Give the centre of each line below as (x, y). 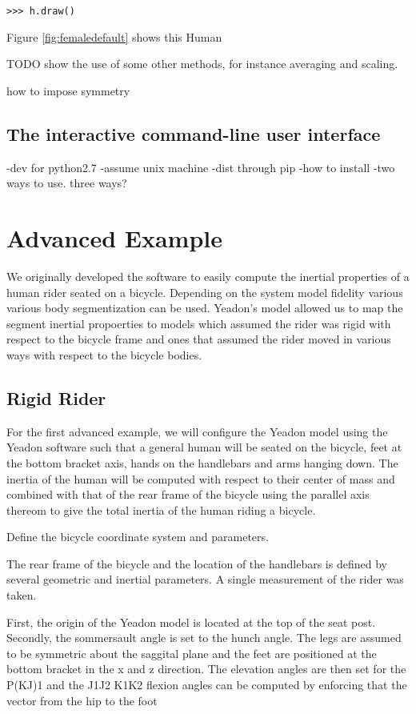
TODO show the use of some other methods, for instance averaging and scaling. (202, 64)
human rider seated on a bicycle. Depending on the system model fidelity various (205, 292)
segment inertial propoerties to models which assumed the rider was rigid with (199, 323)
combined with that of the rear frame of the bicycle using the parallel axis (188, 494)
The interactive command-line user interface (194, 133)
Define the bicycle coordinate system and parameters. (138, 537)
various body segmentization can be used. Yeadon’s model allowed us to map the (205, 308)
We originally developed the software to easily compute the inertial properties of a (208, 276)
